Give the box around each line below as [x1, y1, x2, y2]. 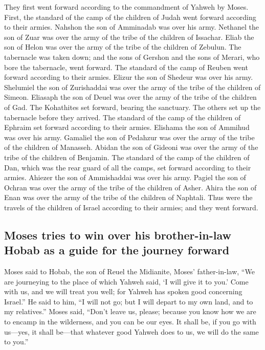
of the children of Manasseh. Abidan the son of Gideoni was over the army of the [4, 142, 258, 152]
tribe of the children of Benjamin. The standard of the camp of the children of [4, 151, 250, 162]
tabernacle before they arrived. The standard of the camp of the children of [4, 112, 241, 122]
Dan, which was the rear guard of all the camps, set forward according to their [4, 162, 251, 172]
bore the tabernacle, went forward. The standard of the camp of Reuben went [4, 61, 248, 72]
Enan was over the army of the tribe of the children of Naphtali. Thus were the [4, 192, 253, 203]
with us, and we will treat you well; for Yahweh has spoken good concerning [4, 286, 242, 297]
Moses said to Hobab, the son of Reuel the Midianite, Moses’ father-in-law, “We [4, 266, 255, 277]
